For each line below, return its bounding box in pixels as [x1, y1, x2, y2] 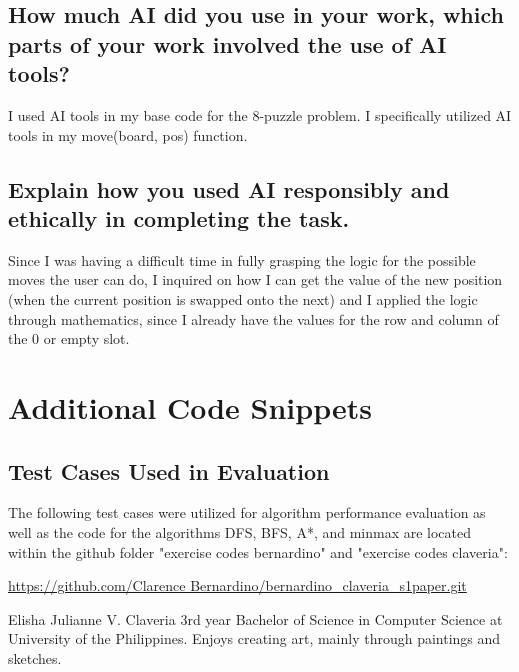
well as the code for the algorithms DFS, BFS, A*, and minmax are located [8, 521, 472, 542]
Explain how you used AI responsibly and [8, 173, 450, 204]
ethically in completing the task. [8, 202, 350, 233]
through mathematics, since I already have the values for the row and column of [8, 308, 499, 329]
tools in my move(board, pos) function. [8, 124, 248, 145]
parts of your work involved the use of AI [8, 28, 447, 59]
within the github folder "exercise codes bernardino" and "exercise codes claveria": [8, 541, 508, 562]
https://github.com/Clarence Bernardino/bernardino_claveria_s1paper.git [8, 575, 467, 596]
